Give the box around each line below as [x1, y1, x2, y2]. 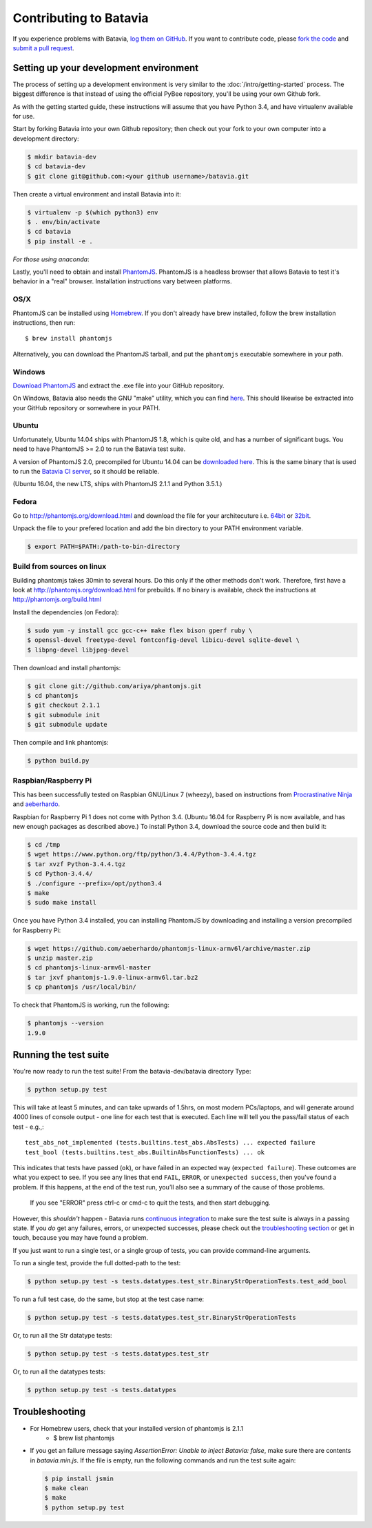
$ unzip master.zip [27, 954, 93, 962]
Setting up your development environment [12, 62, 199, 74]
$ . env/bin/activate [27, 218, 101, 225]
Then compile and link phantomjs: [12, 738, 110, 747]
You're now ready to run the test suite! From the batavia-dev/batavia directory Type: [12, 1067, 251, 1076]
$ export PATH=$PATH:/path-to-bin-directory [27, 542, 180, 550]
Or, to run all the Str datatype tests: [12, 1331, 113, 1340]
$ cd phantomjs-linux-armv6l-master [27, 964, 152, 972]
